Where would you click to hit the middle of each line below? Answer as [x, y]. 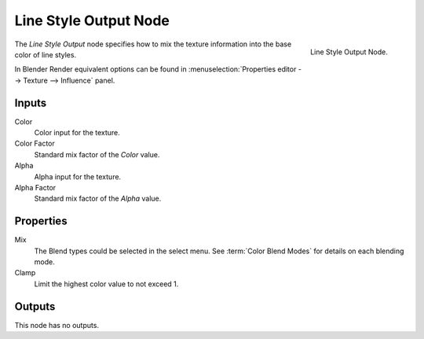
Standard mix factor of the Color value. [97, 154]
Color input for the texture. [77, 133]
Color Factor [35, 144]
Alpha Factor [35, 187]
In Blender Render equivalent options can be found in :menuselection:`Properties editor [155, 69]
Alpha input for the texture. [78, 176]
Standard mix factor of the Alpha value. [98, 199]
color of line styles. [46, 54]
